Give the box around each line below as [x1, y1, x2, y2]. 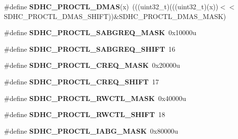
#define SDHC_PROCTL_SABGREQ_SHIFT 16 [4, 43, 176, 54]
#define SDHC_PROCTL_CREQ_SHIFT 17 [4, 76, 159, 86]
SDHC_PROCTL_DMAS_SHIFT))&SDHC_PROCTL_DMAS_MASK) [4, 11, 226, 21]
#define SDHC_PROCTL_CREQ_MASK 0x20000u [4, 60, 180, 70]
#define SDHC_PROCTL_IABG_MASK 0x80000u [4, 125, 178, 136]
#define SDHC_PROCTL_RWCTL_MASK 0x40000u [4, 93, 186, 103]
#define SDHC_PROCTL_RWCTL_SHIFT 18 [4, 109, 165, 119]
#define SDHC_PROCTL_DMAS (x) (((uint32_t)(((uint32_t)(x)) [4, 1, 218, 11]
